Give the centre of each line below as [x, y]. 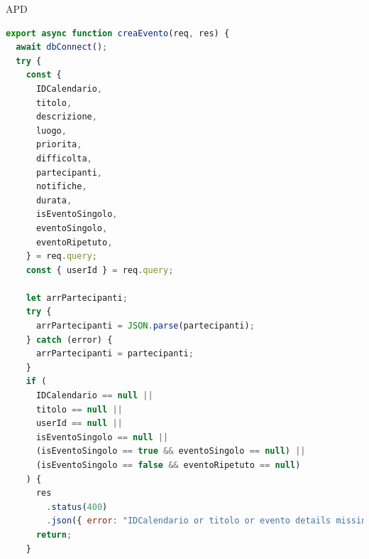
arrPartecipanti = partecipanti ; [115, 354]
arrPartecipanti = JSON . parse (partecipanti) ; [145, 326]
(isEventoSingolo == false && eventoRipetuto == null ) [168, 465]
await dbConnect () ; [62, 47]
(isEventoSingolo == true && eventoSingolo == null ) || [171, 451]
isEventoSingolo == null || [102, 437]
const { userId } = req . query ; [100, 270]
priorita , [59, 145]
